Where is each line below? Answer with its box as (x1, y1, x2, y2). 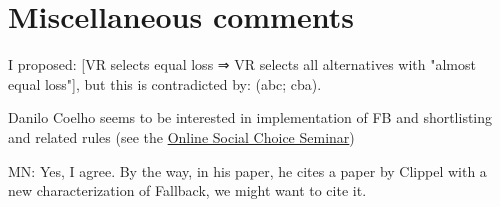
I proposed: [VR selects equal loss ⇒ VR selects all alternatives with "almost (8, 54, 476, 75)
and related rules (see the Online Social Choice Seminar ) (8, 126, 355, 147)
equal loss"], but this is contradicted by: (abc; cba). (8, 73, 322, 94)
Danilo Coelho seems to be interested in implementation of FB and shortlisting (8, 107, 493, 128)
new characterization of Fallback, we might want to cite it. (8, 180, 367, 201)
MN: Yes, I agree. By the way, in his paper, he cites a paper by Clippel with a (8, 160, 487, 181)
